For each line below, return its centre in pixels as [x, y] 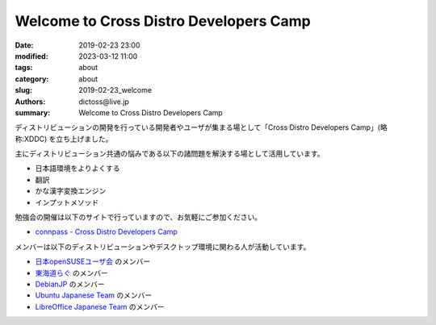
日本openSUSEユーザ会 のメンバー [93, 261]
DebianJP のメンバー [70, 284]
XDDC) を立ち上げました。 [69, 139]
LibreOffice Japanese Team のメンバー [100, 306]
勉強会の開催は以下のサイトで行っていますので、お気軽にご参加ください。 [138, 217]
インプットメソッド [67, 202]
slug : [23, 90]
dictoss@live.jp [104, 102]
